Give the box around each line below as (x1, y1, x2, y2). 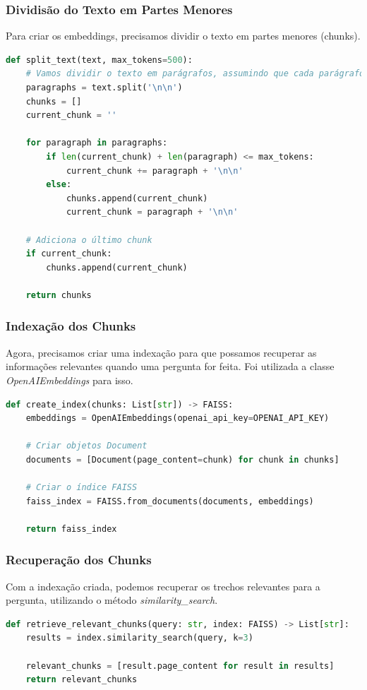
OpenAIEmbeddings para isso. (6, 372, 133, 387)
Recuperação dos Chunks (6, 551, 152, 569)
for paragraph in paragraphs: (25, 138, 168, 148)
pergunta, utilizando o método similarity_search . (6, 593, 218, 607)
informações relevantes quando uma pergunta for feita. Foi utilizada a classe (6, 359, 335, 374)
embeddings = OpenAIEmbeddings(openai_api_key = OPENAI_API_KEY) (25, 413, 330, 424)
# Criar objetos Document (25, 441, 148, 451)
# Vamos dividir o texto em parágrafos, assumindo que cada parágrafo (25, 69, 365, 79)
